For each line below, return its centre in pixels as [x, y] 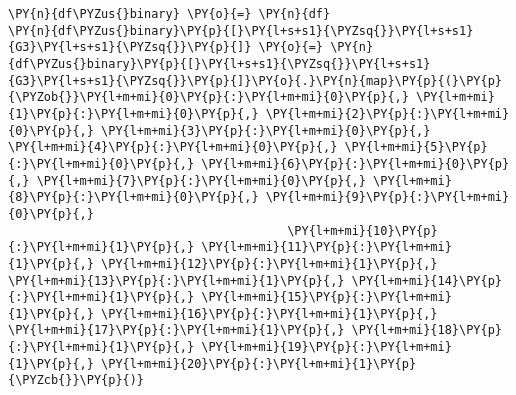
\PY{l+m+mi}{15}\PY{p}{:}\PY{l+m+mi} [326, 297]
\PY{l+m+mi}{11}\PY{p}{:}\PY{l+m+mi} [326, 247]
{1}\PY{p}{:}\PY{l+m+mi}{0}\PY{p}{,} [133, 113]
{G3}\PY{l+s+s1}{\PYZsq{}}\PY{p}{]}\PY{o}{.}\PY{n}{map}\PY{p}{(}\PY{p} [255, 80]
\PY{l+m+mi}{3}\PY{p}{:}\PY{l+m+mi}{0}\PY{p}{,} [266, 130]
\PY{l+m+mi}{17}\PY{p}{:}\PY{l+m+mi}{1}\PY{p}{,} [176, 330]
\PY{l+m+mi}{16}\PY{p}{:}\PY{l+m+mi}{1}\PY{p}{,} [269, 313]
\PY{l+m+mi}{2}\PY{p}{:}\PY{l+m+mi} [387, 113]
